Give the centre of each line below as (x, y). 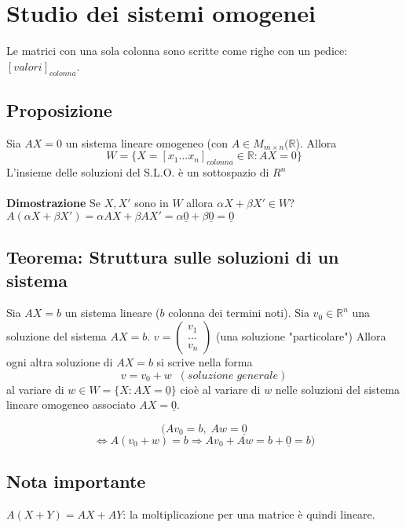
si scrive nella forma (205, 362)
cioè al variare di (220, 389)
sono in (152, 203)
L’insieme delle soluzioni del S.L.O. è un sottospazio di (138, 172)
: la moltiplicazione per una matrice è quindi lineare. (249, 514)
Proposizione (59, 109)
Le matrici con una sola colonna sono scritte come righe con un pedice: (177, 51)
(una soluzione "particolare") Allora (301, 336)
